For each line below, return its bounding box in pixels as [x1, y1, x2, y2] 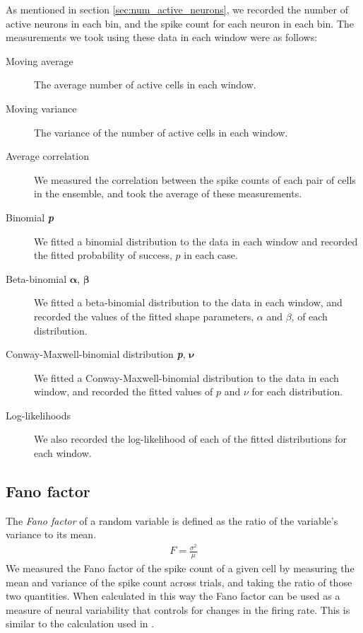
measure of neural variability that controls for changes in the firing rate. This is [6, 602, 350, 617]
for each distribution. [251, 384, 343, 399]
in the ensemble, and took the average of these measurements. [34, 186, 302, 201]
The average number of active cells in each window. [34, 77, 256, 92]
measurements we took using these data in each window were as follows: [6, 30, 318, 45]
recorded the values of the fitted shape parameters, [34, 308, 254, 323]
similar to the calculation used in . [6, 616, 155, 631]
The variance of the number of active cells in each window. [34, 124, 288, 139]
